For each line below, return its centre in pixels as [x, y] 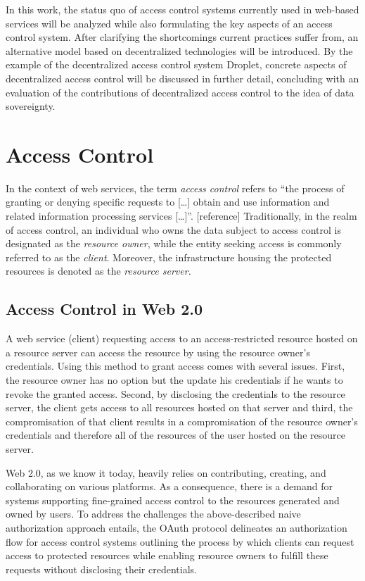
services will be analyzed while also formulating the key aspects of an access [169, 23]
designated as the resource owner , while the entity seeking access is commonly [174, 243]
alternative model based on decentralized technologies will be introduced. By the [179, 50]
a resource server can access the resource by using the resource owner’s [158, 352]
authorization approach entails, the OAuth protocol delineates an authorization [177, 527]
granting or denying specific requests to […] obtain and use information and [168, 202]
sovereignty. [31, 106]
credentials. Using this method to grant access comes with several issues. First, [175, 366]
